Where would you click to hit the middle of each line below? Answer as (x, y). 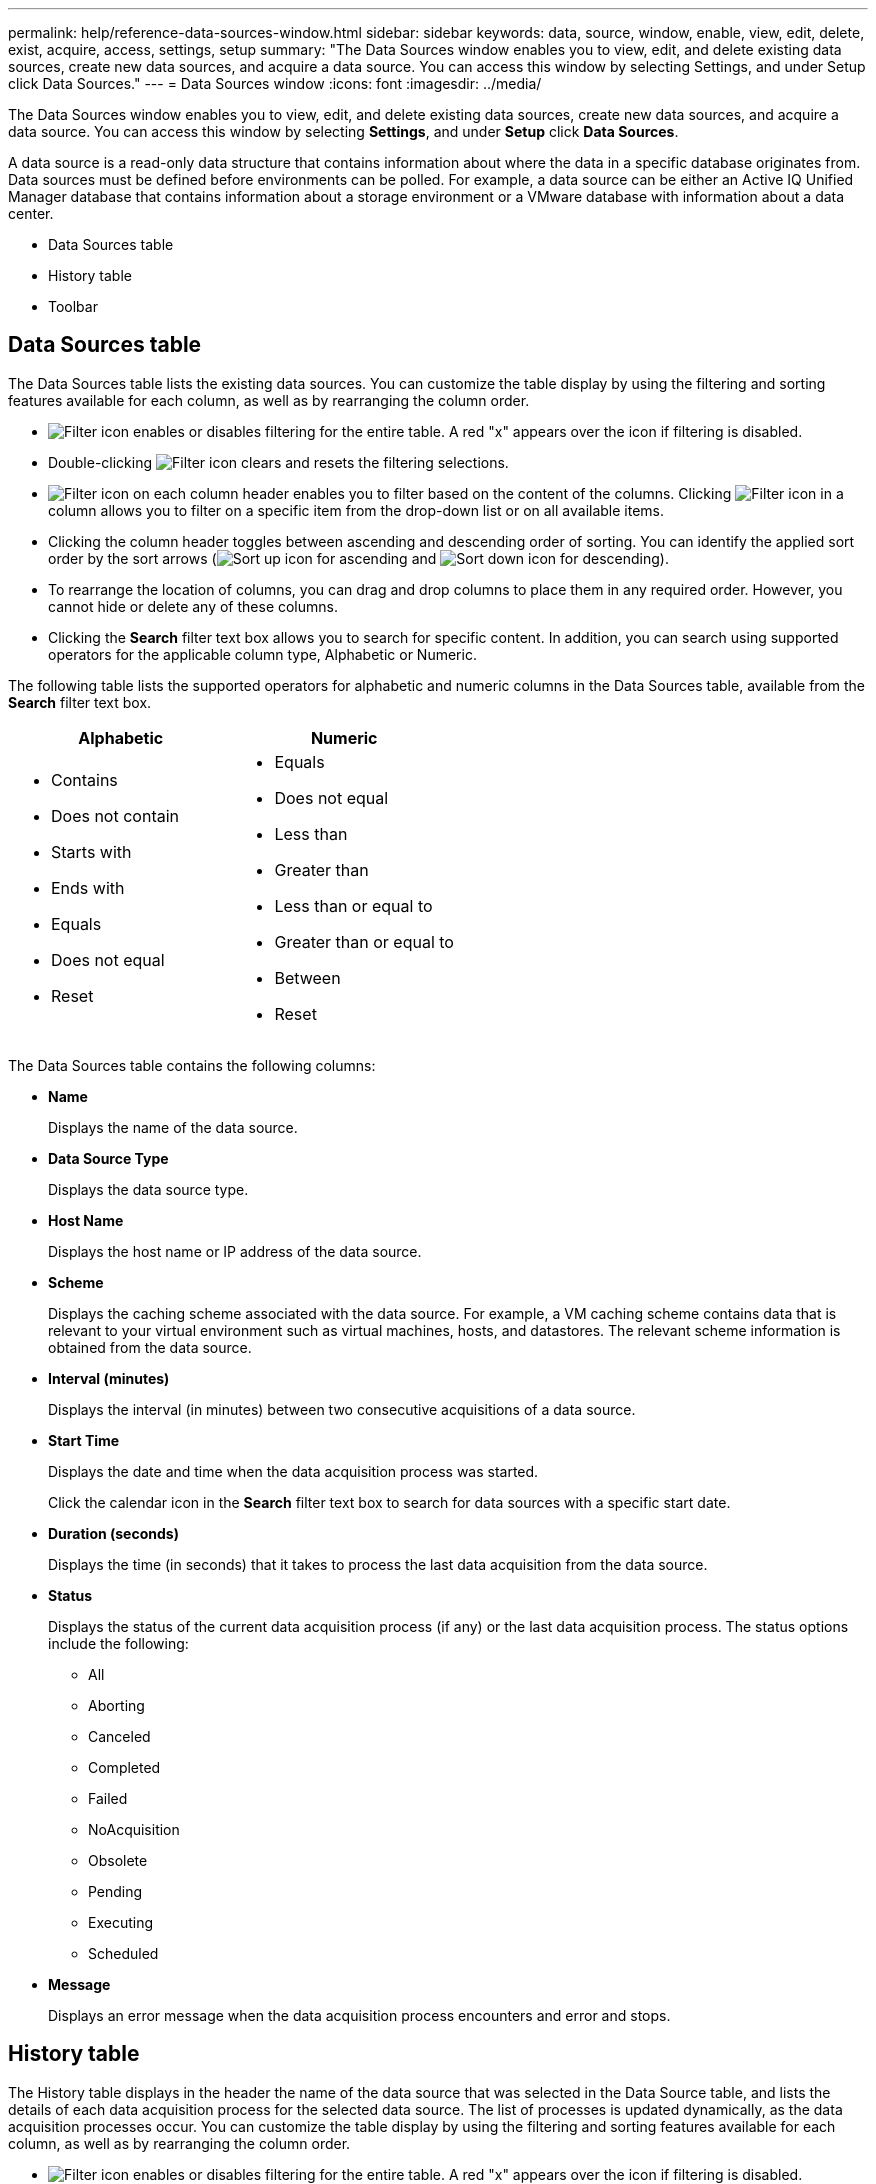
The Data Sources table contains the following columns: (192, 1065)
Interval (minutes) (109, 1378)
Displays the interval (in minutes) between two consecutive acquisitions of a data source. (342, 1409)
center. (31, 213)
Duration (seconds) (113, 1533)
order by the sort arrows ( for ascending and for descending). (358, 558)
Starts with (91, 851)
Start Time (84, 1440)
